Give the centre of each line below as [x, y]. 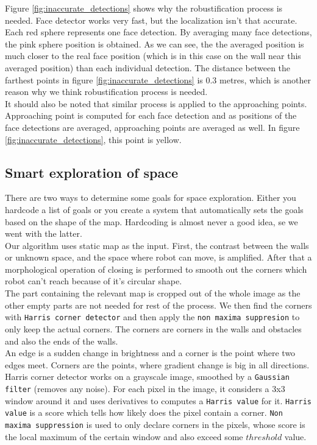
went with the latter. [44, 233]
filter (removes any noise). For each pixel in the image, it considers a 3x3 [145, 388]
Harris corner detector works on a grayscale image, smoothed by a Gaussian [147, 377]
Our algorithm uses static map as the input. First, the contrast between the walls [157, 245]
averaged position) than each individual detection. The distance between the [148, 67]
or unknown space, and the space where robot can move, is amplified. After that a [158, 257]
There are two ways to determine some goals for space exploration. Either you [151, 198]
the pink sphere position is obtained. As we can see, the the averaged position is [155, 44]
